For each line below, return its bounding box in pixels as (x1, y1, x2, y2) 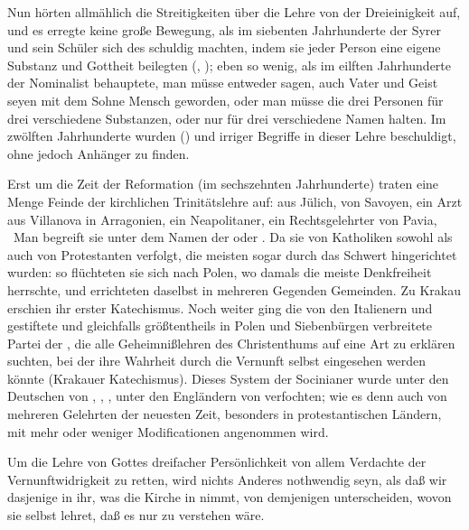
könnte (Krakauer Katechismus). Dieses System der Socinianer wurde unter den (7, 368, 449, 387)
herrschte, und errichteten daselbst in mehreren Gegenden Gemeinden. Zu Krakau (7, 280, 461, 299)
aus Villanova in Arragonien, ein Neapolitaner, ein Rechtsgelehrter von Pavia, (7, 209, 437, 228)
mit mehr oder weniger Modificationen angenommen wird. (7, 422, 329, 441)
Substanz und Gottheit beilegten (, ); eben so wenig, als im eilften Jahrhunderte (7, 55, 452, 74)
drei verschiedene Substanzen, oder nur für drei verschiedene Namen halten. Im (7, 108, 446, 127)
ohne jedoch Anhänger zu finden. (7, 144, 190, 163)
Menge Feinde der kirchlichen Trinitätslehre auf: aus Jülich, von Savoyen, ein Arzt (7, 191, 463, 210)
